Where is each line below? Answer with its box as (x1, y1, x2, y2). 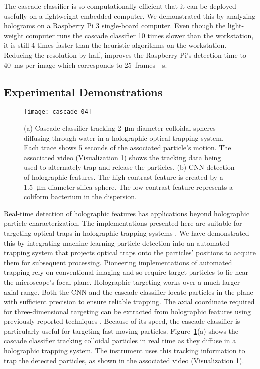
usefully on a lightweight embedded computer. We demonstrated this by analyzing (4, 10, 256, 21)
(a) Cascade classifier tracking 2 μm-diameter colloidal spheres (24, 123, 216, 133)
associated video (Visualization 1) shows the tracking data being (24, 152, 221, 162)
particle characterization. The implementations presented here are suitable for (4, 218, 242, 228)
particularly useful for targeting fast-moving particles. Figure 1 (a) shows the (4, 325, 239, 336)
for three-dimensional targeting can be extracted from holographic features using (4, 306, 251, 316)
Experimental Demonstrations (4, 84, 163, 99)
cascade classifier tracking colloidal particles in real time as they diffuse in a (4, 335, 236, 346)
